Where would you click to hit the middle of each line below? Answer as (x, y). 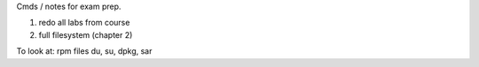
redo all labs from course (84, 23)
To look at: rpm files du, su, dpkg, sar (84, 51)
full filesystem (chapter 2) (86, 34)
